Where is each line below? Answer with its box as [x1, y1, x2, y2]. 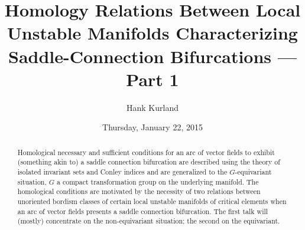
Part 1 [126, 67, 179, 91]
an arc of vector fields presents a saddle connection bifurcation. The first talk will [17, 206, 268, 216]
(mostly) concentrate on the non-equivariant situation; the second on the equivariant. [17, 216, 280, 226]
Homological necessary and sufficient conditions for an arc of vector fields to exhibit [17, 147, 275, 157]
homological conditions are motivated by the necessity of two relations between [17, 186, 261, 196]
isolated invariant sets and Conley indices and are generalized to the [17, 166, 228, 176]
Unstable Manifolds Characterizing [7, 21, 298, 45]
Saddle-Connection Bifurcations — [8, 44, 297, 68]
